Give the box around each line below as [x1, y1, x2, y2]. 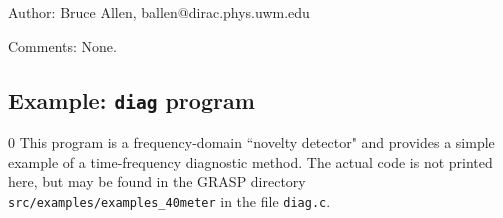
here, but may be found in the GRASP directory [8, 171, 306, 192]
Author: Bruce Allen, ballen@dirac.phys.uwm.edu [8, 2, 310, 22]
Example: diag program [8, 84, 255, 115]
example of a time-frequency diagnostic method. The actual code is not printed [8, 151, 493, 172]
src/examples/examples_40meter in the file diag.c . [8, 190, 331, 211]
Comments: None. [8, 35, 117, 56]
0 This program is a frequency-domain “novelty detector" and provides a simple [8, 131, 495, 152]
